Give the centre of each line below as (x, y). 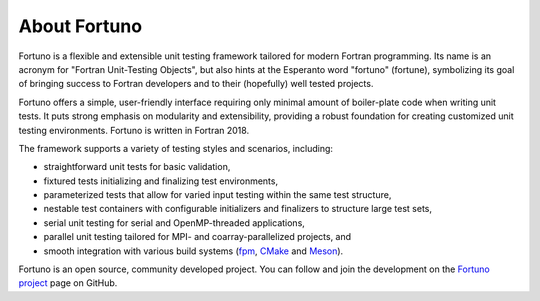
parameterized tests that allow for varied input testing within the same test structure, (217, 195)
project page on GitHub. (68, 283)
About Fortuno (80, 26)
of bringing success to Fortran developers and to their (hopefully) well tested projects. (196, 84)
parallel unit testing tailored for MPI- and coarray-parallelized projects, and (197, 237)
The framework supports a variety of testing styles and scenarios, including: (176, 148)
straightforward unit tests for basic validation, (137, 167)
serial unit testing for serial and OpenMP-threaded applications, (174, 222)
